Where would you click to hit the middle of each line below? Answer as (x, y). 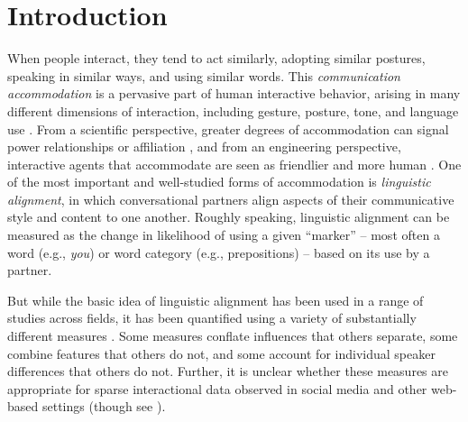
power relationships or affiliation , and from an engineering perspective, (204, 147)
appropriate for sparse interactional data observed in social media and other (217, 388)
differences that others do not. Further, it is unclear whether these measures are (228, 371)
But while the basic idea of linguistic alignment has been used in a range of (216, 300)
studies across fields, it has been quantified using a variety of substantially (212, 318)
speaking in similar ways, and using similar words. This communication (204, 75)
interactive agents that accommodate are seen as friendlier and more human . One (234, 164)
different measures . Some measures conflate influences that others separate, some (233, 336)
